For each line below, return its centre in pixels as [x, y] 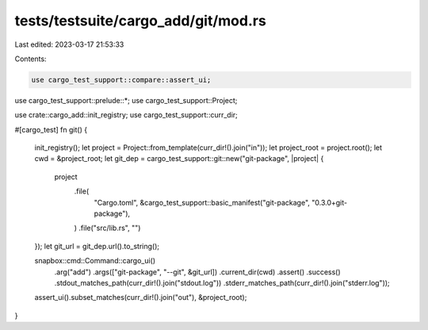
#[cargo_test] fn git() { [51, 129]
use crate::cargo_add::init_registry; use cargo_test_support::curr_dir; [126, 115]
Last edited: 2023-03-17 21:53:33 [69, 44]
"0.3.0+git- [330, 202]
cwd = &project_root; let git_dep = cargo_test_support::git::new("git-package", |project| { [179, 159]
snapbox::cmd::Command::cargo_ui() [95, 261]
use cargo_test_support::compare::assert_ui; [121, 80]
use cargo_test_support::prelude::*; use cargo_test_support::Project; [126, 100]
